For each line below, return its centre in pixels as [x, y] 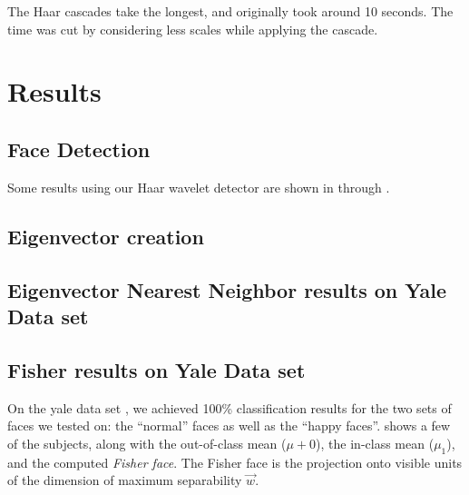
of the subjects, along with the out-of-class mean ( [147, 443]
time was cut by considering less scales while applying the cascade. [193, 29]
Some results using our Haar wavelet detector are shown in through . [199, 187]
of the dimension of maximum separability [125, 480]
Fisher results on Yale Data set [156, 369]
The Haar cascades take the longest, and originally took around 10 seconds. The [230, 11]
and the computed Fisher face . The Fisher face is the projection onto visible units [235, 462]
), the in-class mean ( [375, 443]
